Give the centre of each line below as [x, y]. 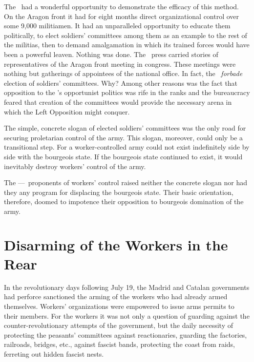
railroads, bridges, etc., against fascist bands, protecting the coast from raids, [119, 344]
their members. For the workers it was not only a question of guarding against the [127, 315]
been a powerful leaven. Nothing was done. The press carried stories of [111, 54]
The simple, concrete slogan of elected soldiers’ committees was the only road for [125, 128]
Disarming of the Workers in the [116, 244]
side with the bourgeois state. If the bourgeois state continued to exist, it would [123, 156]
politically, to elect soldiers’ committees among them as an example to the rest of [126, 35]
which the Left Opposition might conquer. [67, 111]
